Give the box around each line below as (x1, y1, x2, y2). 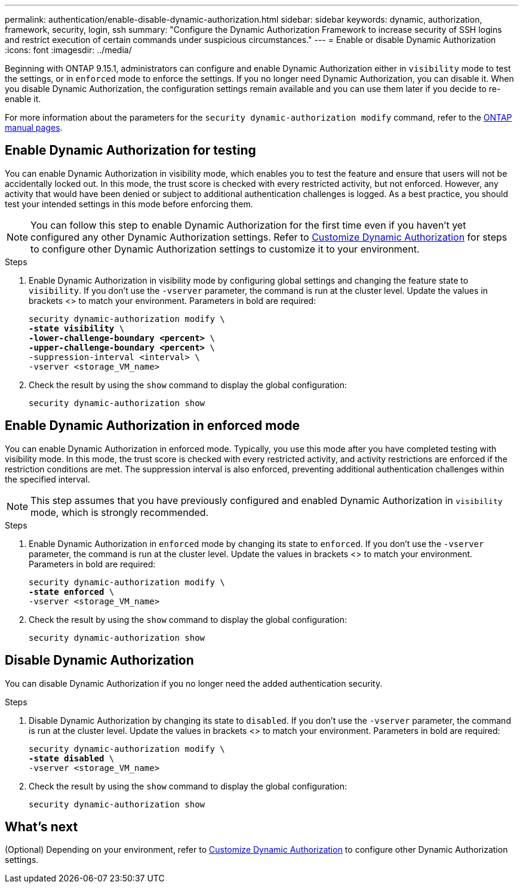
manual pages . (5, 122, 63, 133)
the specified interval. (5, 474, 90, 484)
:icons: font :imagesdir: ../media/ (5, 45, 132, 55)
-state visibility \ (29, 323, 125, 333)
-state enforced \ (29, 586, 115, 597)
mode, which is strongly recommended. (30, 506, 209, 518)
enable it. (5, 94, 41, 104)
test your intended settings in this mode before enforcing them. (5, 198, 253, 209)
